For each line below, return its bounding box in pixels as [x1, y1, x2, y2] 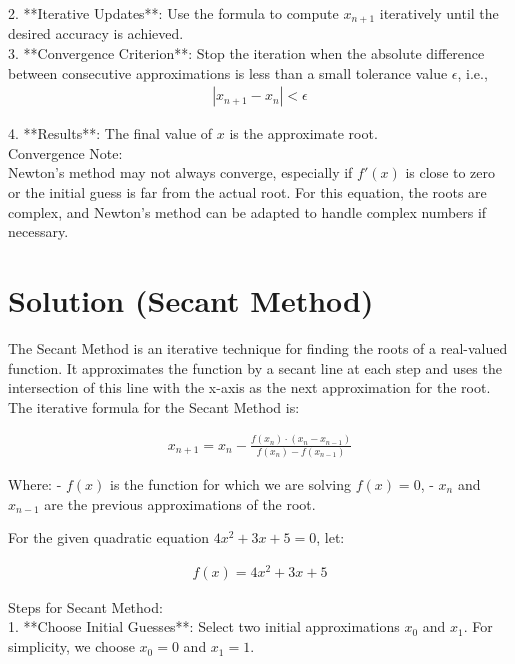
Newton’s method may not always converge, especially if [8, 162, 353, 183]
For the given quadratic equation [8, 527, 209, 548]
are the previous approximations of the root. [44, 493, 316, 514]
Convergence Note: [8, 142, 123, 163]
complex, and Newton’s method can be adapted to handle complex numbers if [8, 201, 487, 222]
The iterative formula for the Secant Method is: [8, 396, 300, 417]
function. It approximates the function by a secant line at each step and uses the [8, 357, 502, 378]
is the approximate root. [229, 123, 378, 144]
